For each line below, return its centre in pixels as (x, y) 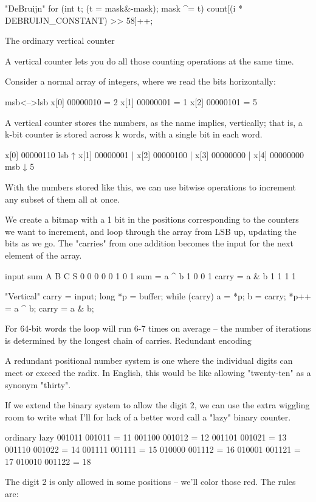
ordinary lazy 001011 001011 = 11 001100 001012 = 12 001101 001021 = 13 (146, 437)
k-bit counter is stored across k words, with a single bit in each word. (134, 134)
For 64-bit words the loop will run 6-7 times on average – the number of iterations (158, 328)
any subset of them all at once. (62, 199)
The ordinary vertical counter (60, 40)
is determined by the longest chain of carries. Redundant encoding (128, 340)
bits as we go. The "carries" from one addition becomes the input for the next (149, 243)
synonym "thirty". (38, 384)
